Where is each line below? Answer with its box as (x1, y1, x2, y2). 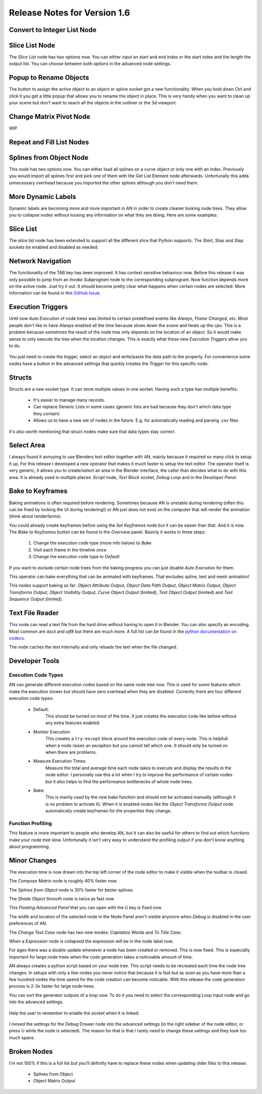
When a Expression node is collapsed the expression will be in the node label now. (9, 938, 174, 944)
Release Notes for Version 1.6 (9, 7, 131, 18)
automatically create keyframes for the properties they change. (45, 808, 172, 814)
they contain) (33, 411, 60, 416)
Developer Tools (9, 657, 60, 665)
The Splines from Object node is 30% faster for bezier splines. (9, 887, 134, 893)
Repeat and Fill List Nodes (9, 138, 89, 146)
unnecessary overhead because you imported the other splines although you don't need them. (9, 180, 198, 185)
